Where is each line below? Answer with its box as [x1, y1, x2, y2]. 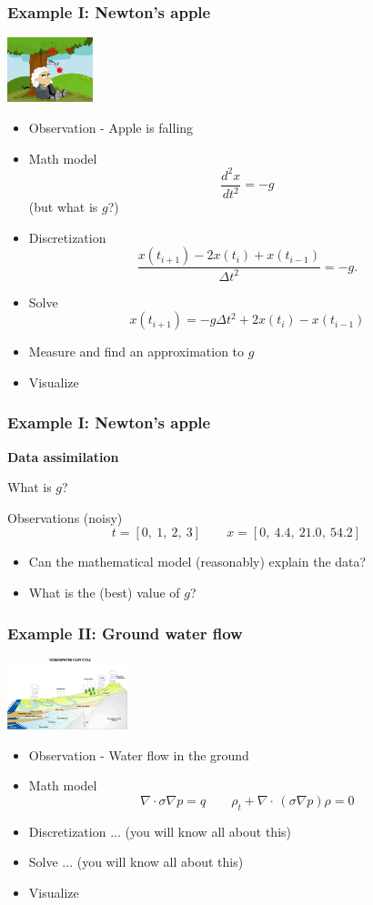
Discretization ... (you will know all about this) [28, 821, 291, 840]
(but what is [28, 197, 98, 216]
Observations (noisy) [7, 508, 123, 527]
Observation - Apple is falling [28, 117, 194, 136]
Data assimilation [7, 447, 119, 466]
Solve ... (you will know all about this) [28, 852, 244, 871]
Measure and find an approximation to [28, 342, 245, 361]
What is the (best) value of [28, 583, 180, 601]
